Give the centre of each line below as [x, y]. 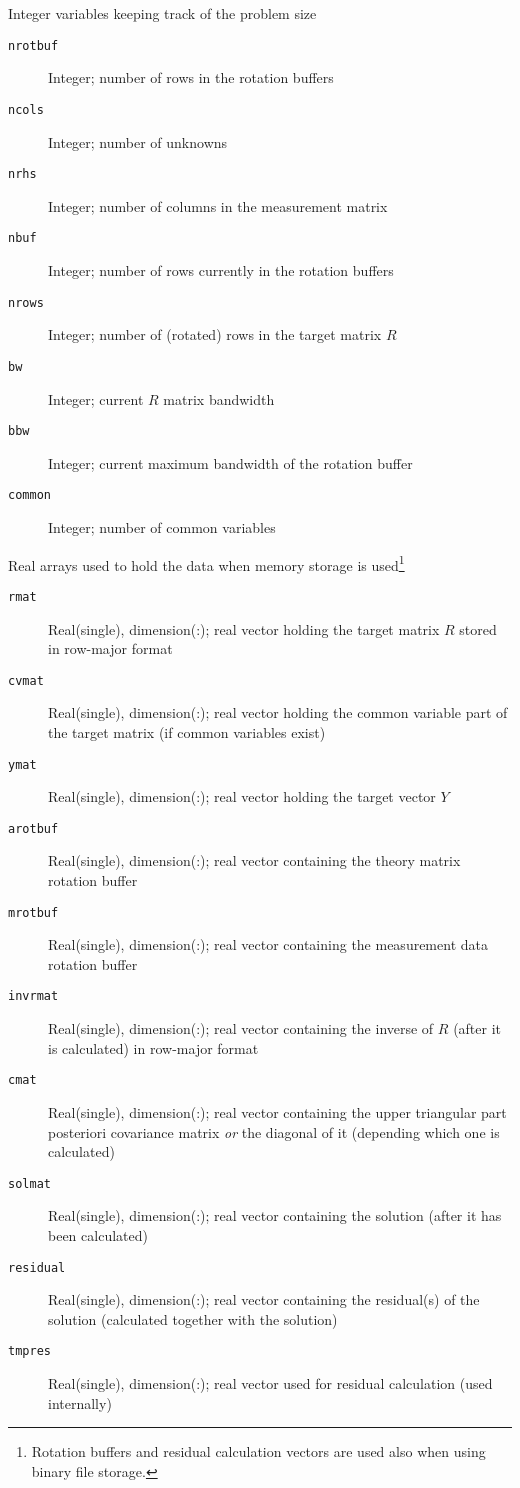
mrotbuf [33, 912]
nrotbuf [33, 45]
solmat [29, 1183]
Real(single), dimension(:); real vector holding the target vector [242, 796]
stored [478, 628]
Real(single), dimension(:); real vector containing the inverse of [241, 1028]
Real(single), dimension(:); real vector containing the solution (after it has [275, 1215]
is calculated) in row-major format [153, 1047]
